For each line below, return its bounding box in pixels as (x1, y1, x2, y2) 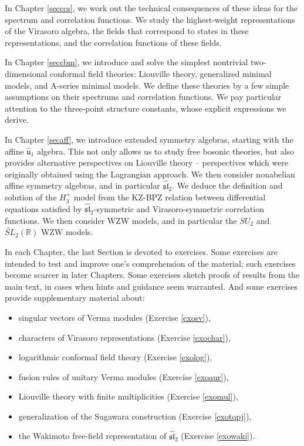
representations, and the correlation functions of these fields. (5, 36, 222, 48)
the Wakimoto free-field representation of (18, 430, 167, 442)
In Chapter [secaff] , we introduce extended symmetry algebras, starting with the (5, 133, 293, 145)
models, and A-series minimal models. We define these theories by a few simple (5, 79, 289, 91)
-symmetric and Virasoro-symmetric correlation (93, 202, 264, 214)
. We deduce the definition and (172, 179, 283, 192)
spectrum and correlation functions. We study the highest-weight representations (5, 13, 295, 25)
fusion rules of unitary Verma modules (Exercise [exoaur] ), (18, 370, 229, 383)
